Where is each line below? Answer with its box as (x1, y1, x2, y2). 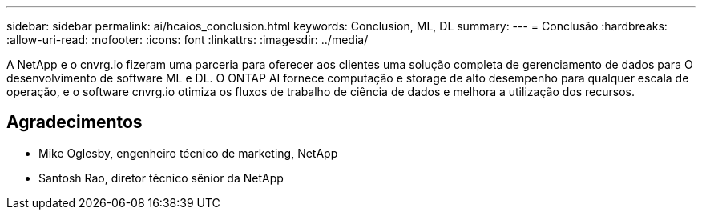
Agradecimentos (6, 112, 143, 133)
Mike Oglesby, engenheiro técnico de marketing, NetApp (38, 146, 338, 160)
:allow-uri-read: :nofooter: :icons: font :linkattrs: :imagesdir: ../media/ (6, 33, 369, 46)
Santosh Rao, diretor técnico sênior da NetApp (38, 170, 284, 185)
